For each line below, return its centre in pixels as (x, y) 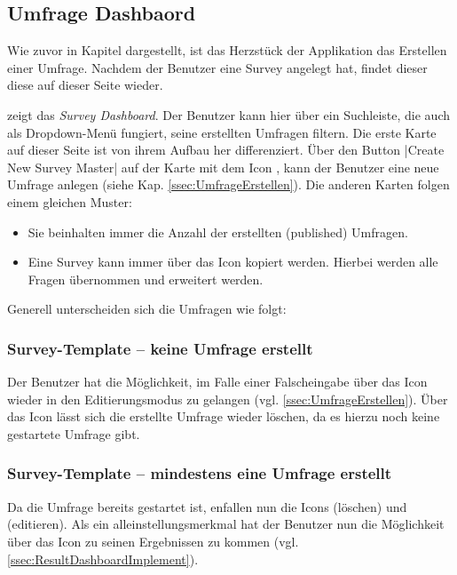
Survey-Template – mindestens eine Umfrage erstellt (200, 473)
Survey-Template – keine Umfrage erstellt (160, 348)
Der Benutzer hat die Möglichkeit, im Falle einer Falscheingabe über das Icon (217, 382)
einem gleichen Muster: (70, 201)
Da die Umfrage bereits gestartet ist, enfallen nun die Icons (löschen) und (207, 506)
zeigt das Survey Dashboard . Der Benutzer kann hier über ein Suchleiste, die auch (229, 114)
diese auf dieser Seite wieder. (85, 85)
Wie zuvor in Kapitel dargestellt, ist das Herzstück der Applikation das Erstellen (227, 50)
